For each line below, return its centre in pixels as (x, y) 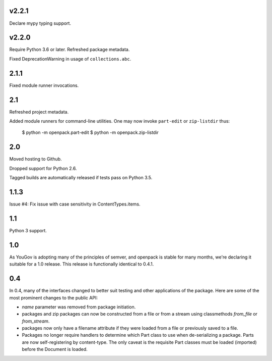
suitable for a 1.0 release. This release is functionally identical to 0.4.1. (82, 264)
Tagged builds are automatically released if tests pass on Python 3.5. (81, 178)
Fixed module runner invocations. (44, 85)
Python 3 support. (28, 230)
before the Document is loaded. (55, 349)
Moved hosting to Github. (36, 159)
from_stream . (36, 321)
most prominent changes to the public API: (54, 297)
